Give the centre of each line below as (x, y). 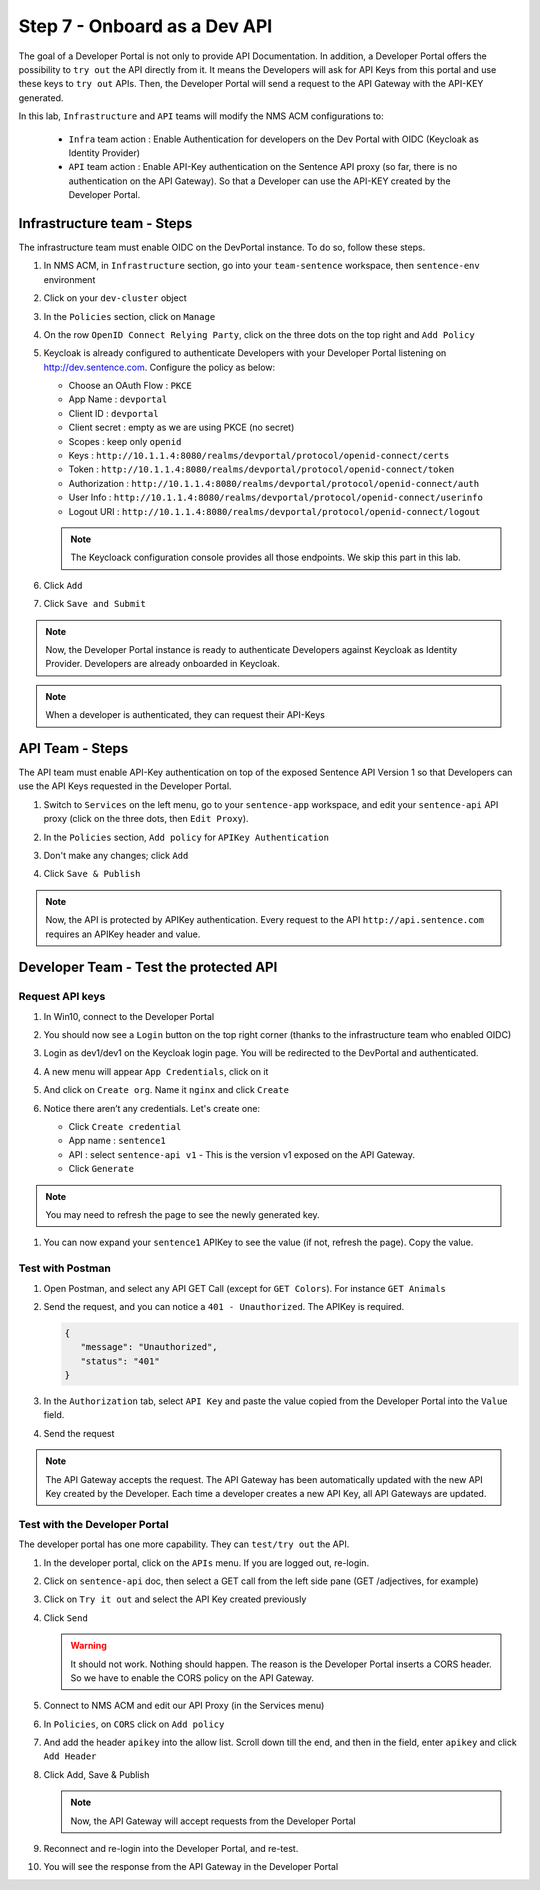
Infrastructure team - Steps (105, 223)
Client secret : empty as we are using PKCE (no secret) (181, 427)
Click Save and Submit (95, 604)
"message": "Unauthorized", (149, 1347)
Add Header (70, 1756)
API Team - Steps (73, 748)
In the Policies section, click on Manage (129, 316)
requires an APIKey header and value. (123, 934)
